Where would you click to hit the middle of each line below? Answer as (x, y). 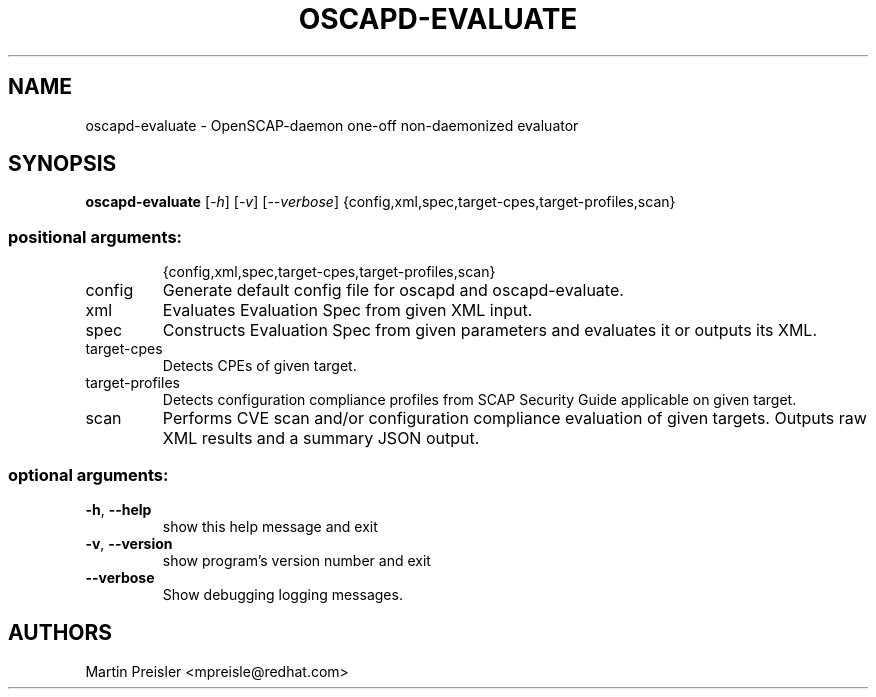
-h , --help (118, 509)
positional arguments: (95, 236)
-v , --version (129, 543)
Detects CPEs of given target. (259, 366)
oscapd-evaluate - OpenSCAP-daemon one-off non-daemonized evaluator (332, 125)
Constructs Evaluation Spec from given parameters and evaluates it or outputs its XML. (490, 330)
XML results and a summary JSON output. (321, 438)
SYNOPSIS (62, 164)
